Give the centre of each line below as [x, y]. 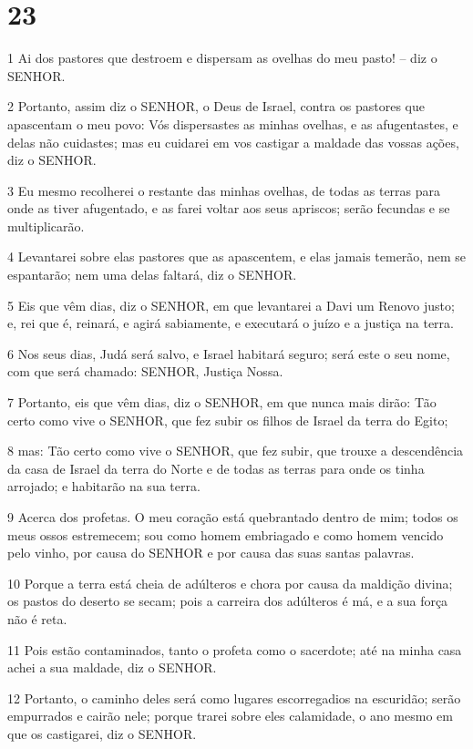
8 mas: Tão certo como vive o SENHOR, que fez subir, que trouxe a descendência [236, 451]
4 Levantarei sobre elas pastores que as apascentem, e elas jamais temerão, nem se [236, 257]
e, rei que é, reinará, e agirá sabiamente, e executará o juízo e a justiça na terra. [231, 323]
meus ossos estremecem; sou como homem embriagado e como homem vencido [226, 534]
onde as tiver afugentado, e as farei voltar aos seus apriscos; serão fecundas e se [229, 208]
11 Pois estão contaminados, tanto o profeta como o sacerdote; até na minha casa [235, 649]
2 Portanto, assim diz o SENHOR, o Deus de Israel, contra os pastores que [216, 106]
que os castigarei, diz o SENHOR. [102, 733]
